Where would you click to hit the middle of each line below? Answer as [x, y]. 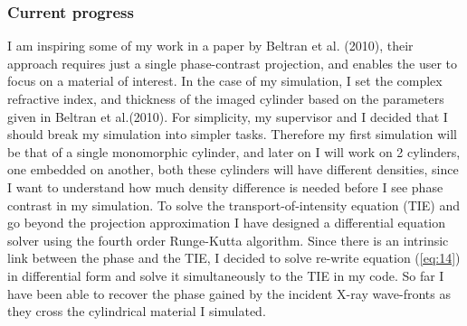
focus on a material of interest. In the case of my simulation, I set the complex [225, 81]
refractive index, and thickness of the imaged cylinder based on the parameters [226, 98]
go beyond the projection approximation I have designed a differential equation [227, 223]
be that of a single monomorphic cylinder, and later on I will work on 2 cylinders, [234, 151]
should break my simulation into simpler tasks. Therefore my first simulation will [232, 134]
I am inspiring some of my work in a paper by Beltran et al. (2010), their [210, 46]
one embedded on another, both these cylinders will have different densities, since [233, 169]
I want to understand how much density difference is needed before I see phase [225, 186]
